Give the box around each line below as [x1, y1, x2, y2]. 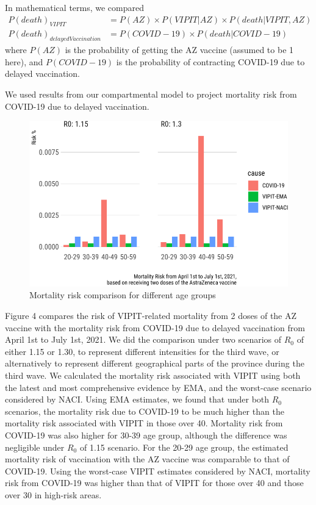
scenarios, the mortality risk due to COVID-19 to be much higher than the [5, 404, 284, 417]
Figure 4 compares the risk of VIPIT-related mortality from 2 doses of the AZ [5, 309, 297, 322]
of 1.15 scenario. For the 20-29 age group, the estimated [79, 440, 289, 453]
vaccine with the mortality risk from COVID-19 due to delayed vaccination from [5, 321, 305, 334]
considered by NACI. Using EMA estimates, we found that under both [5, 393, 270, 406]
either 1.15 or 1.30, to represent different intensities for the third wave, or [5, 345, 279, 357]
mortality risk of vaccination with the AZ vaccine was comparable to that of [5, 453, 290, 465]
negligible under [5, 440, 65, 453]
